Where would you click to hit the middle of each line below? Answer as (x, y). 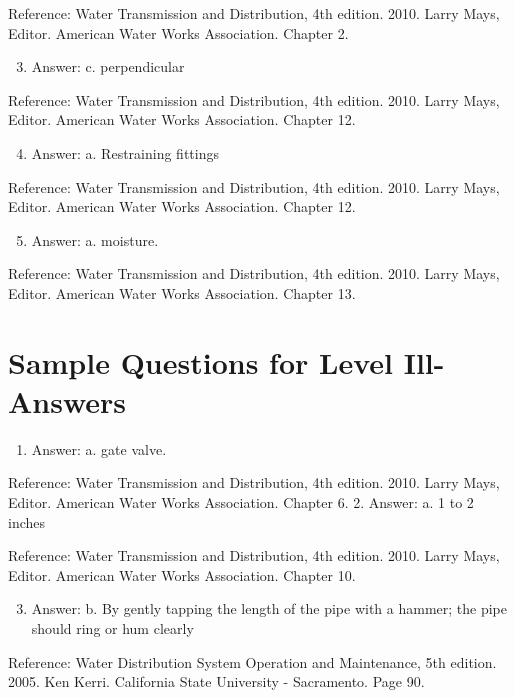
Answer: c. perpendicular (108, 66)
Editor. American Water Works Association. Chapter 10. (182, 574)
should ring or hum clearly (112, 628)
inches (27, 521)
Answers (67, 400)
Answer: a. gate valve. (99, 448)
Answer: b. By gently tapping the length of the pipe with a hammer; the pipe (269, 608)
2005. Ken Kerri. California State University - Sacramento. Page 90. (216, 681)
